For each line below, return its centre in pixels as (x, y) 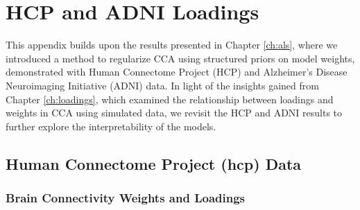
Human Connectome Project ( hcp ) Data (154, 163)
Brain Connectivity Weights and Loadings (125, 197)
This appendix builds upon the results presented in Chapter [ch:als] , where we (172, 45)
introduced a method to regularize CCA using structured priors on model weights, (180, 58)
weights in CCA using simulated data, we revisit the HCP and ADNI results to (174, 113)
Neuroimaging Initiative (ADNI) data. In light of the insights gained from (162, 85)
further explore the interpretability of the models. (111, 126)
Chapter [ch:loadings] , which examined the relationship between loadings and (170, 99)
